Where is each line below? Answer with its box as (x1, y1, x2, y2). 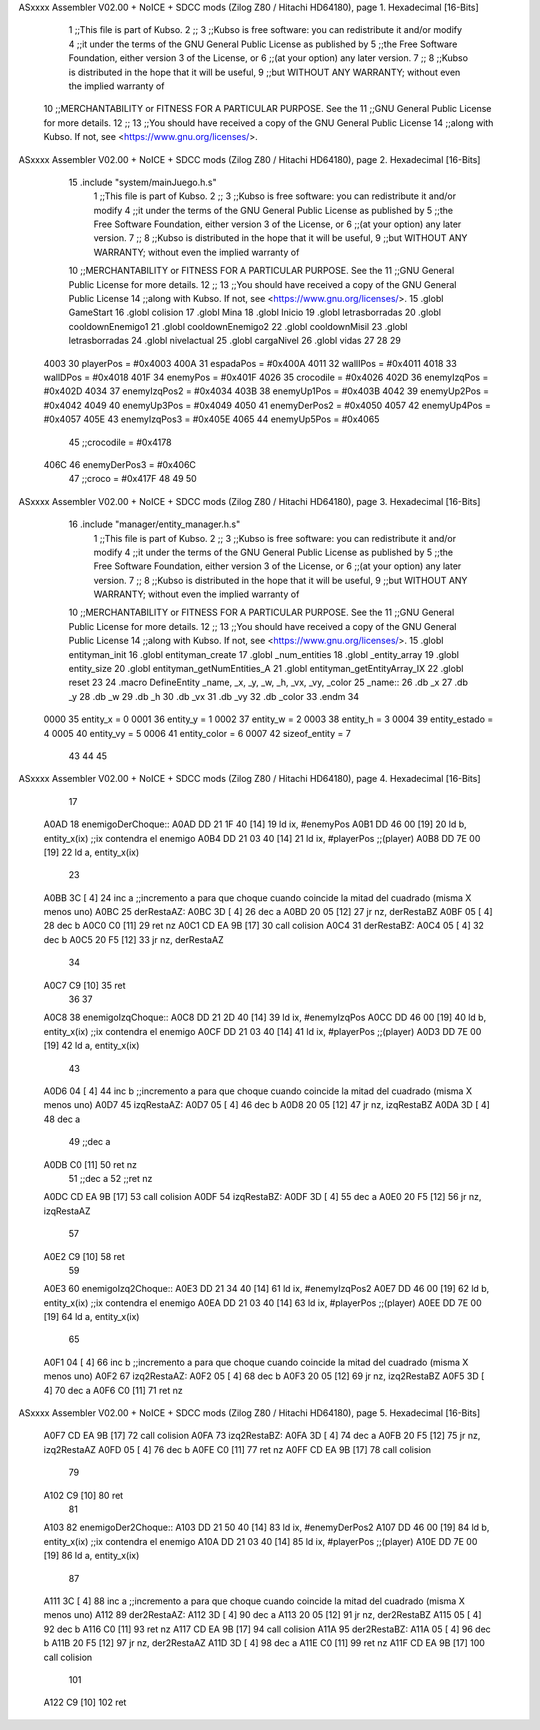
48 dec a (43, 1113, 81, 1125)
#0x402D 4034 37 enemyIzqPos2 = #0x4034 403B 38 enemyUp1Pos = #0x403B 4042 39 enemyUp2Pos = (43, 385, 490, 397)
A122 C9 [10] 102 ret (43, 1696, 127, 1709)
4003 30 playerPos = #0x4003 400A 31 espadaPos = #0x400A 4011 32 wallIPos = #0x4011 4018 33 (43, 357, 457, 369)
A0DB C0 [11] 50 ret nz (43, 1158, 138, 1170)
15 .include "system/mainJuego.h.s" (68, 176, 217, 188)
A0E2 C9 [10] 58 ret (43, 1250, 125, 1262)
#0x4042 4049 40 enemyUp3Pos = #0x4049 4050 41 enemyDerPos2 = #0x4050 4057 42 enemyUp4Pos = (43, 399, 492, 411)
